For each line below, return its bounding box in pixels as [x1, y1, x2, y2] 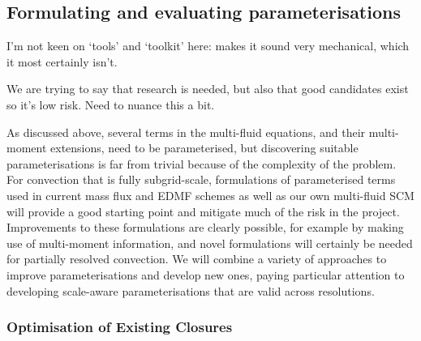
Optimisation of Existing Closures [6, 317, 233, 337]
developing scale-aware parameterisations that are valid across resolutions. [6, 282, 375, 299]
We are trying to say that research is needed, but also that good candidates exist [6, 80, 409, 97]
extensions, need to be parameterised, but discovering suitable [50, 139, 359, 156]
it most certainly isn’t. [6, 53, 118, 70]
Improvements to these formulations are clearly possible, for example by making [6, 219, 404, 236]
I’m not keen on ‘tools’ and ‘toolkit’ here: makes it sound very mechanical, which [6, 37, 410, 54]
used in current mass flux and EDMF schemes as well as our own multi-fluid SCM [6, 186, 415, 203]
